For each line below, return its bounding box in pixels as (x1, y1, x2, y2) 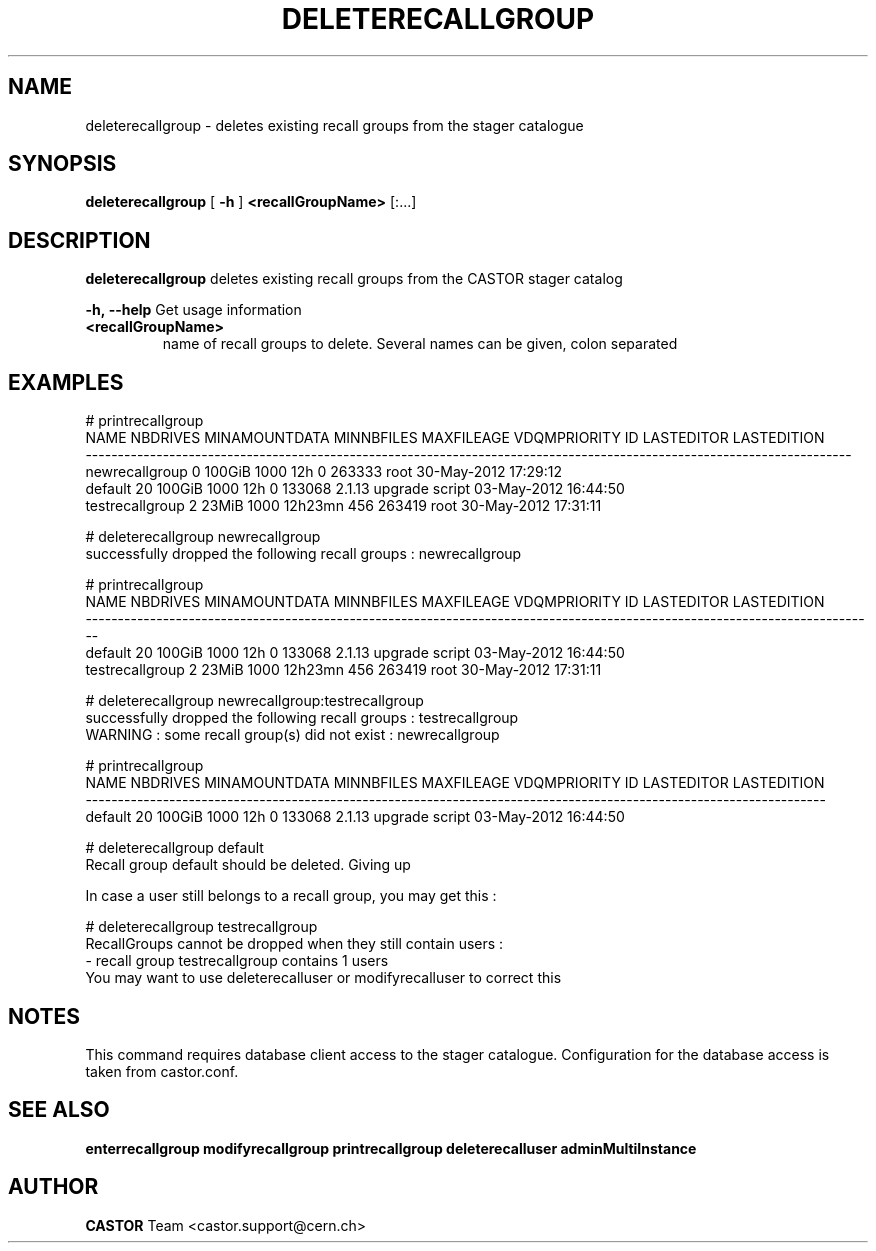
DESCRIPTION (8, 227, 151, 253)
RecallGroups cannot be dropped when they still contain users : (85, 935, 504, 953)
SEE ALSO (8, 1097, 110, 1123)
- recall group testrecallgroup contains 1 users (85, 952, 389, 970)
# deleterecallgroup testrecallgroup (85, 918, 318, 936)
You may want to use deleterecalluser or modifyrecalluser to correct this (85, 969, 562, 987)
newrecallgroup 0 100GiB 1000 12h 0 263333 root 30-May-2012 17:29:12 (85, 463, 563, 481)
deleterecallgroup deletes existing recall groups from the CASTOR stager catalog (85, 270, 623, 288)
